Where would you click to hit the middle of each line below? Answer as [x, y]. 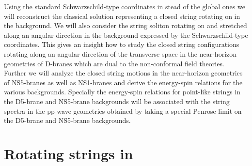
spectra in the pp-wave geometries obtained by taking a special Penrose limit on [123, 111]
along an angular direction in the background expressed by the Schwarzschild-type [126, 35]
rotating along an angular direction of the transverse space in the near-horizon [120, 53]
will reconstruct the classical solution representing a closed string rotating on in [122, 16]
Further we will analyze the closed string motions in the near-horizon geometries [123, 73]
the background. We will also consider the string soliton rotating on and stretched [126, 25]
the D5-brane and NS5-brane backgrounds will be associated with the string [117, 101]
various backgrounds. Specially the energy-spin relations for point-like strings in [122, 92]
